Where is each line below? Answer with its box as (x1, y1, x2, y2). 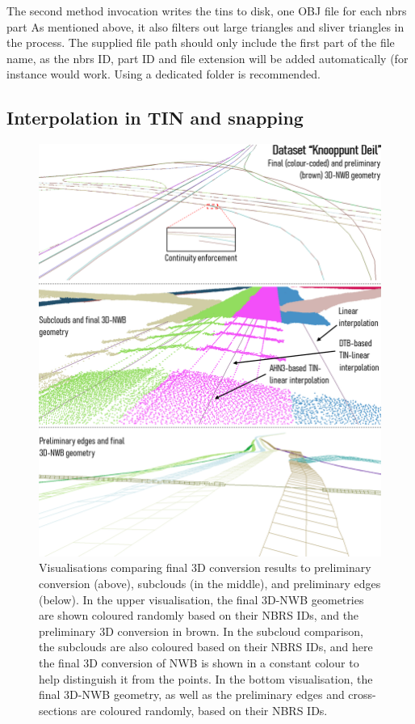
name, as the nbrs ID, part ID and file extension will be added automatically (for (6, 49, 409, 66)
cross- (348, 686, 376, 703)
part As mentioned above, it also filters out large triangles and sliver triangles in (6, 18, 405, 35)
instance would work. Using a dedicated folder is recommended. (6, 66, 321, 83)
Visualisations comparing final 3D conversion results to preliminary (39, 559, 371, 576)
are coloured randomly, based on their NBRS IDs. (81, 701, 328, 718)
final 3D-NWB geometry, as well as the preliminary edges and (39, 686, 345, 703)
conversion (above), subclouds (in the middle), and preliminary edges (39, 574, 381, 591)
